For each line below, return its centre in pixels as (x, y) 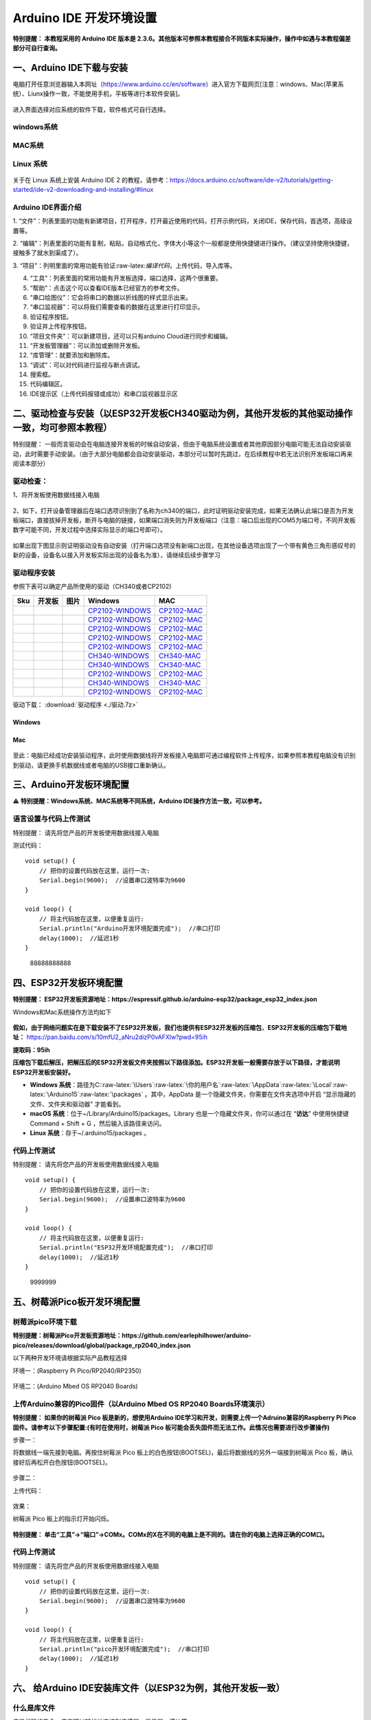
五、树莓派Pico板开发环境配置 (77, 1302)
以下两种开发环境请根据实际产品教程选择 (70, 1358)
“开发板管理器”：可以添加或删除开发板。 (87, 345)
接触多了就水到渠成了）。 (47, 253)
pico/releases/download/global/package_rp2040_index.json (102, 1345)
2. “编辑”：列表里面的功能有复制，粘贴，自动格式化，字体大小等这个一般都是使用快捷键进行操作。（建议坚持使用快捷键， (183, 244)
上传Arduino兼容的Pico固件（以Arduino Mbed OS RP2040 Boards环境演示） (141, 1404)
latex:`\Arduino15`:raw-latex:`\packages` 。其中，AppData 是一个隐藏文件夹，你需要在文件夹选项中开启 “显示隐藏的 (193, 1095)
